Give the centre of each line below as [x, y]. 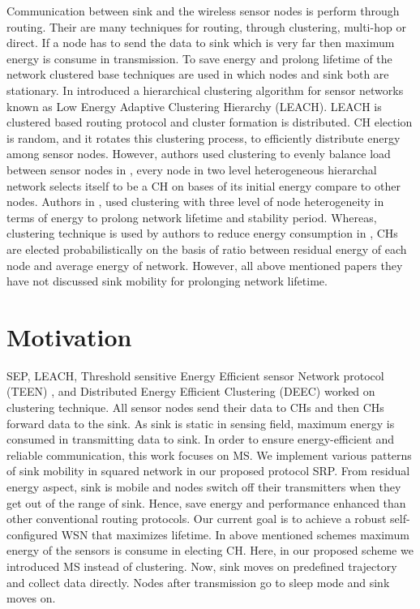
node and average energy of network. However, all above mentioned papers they [205, 265]
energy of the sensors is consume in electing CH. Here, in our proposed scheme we [210, 550]
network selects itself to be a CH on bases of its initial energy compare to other [204, 185]
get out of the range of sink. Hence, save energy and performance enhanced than [206, 502]
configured [32, 534]
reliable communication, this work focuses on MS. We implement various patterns [209, 455]
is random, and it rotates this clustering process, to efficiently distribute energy [204, 137]
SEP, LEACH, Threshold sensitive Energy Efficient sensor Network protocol [195, 375]
